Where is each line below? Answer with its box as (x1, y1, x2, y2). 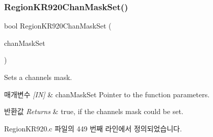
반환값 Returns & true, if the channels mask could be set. (4, 106, 183, 117)
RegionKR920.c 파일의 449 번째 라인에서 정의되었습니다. (4, 123, 182, 133)
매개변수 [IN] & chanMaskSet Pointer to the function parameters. (4, 89, 210, 99)
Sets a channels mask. (4, 72, 72, 82)
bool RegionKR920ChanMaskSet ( (4, 20, 112, 31)
